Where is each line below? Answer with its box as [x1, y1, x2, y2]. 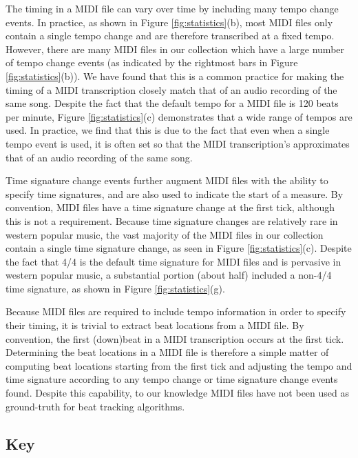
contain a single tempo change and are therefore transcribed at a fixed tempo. [6, 28, 335, 43]
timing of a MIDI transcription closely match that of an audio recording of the [6, 82, 337, 97]
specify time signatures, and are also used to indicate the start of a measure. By [6, 186, 344, 201]
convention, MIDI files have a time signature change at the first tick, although [6, 200, 335, 215]
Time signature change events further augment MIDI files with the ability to [6, 173, 328, 188]
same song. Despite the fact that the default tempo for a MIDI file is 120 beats [6, 96, 339, 110]
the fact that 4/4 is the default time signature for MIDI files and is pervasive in [6, 254, 341, 268]
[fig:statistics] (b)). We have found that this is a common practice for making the [6, 68, 344, 83]
